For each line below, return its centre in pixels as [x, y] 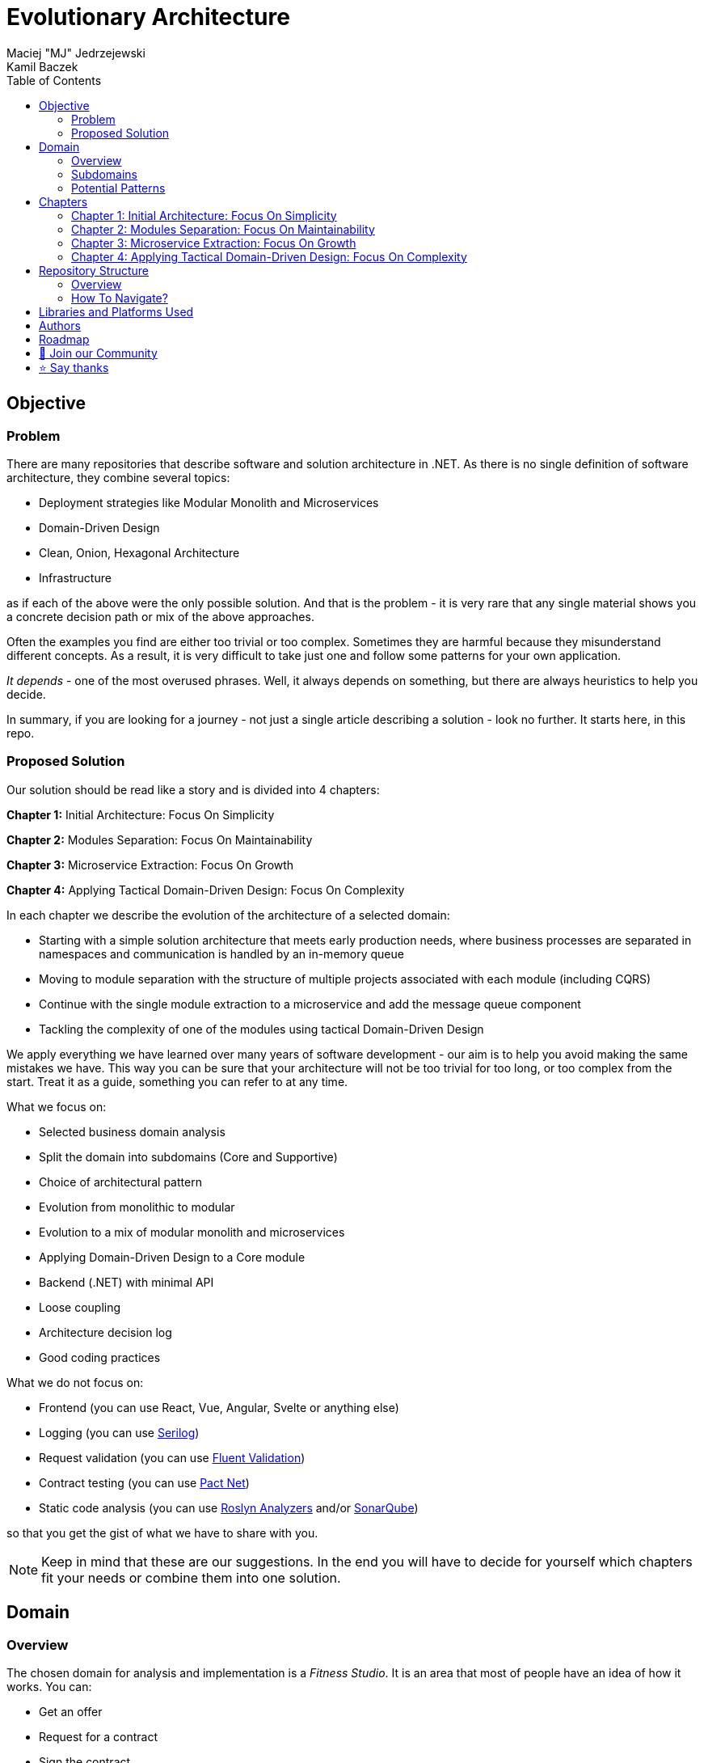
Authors [60, 325]
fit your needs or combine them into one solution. [191, 1577]
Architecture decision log [105, 1332]
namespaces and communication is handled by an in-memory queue [221, 953]
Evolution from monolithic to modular [137, 1207]
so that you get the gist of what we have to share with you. [162, 1533]
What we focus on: [57, 1106]
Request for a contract [99, 1736]
